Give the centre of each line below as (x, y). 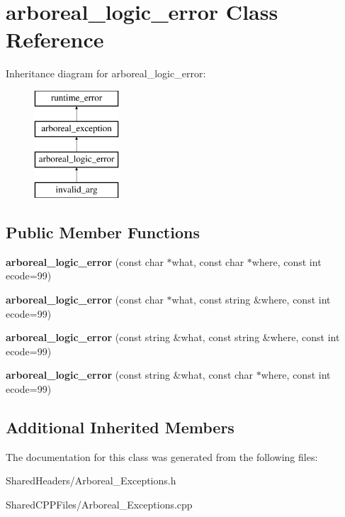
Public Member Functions (103, 232)
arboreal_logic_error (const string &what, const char (130, 375)
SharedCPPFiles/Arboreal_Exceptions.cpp (99, 505)
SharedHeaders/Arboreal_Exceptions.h (91, 480)
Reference (55, 39)
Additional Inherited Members (120, 427)
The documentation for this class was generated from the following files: (162, 456)
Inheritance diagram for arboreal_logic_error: (106, 73)
